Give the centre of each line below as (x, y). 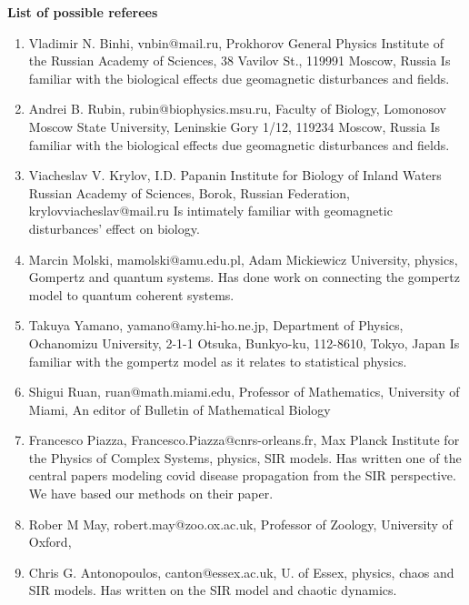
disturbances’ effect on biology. (114, 228)
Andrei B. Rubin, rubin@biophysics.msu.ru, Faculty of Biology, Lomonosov (237, 109)
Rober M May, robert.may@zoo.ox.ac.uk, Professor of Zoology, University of (240, 524)
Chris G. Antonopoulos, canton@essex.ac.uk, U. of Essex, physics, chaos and (241, 572)
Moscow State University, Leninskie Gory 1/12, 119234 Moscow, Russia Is (234, 126)
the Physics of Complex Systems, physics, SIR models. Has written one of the (245, 457)
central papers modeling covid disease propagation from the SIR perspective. (242, 475)
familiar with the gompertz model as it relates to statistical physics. (218, 361)
